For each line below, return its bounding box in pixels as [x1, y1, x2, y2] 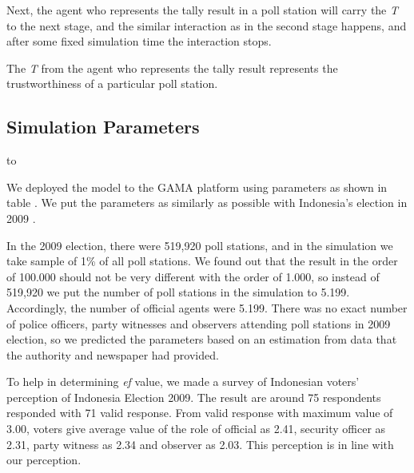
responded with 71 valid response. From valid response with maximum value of [6, 404, 393, 421]
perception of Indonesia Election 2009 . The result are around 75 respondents [6, 388, 381, 405]
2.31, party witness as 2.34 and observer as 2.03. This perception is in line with [6, 435, 394, 452]
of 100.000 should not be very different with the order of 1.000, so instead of [6, 268, 380, 284]
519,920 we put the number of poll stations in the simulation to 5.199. [6, 284, 350, 300]
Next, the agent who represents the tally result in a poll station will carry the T [6, 2, 399, 18]
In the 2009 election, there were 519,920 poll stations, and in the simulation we [6, 236, 393, 253]
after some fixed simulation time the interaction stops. [6, 33, 272, 50]
